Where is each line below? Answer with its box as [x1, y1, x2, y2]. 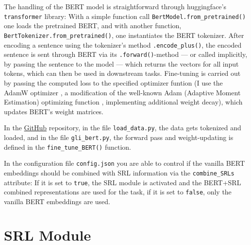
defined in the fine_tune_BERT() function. [4, 141, 131, 152]
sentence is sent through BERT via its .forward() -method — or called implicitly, [4, 49, 248, 59]
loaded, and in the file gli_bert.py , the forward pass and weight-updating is [4, 132, 234, 142]
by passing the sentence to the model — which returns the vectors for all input [4, 58, 239, 69]
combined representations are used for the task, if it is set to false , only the [4, 187, 232, 197]
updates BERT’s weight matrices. [4, 106, 104, 116]
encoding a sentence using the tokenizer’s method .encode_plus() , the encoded [4, 39, 242, 50]
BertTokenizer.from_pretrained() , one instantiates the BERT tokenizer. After [4, 30, 244, 40]
